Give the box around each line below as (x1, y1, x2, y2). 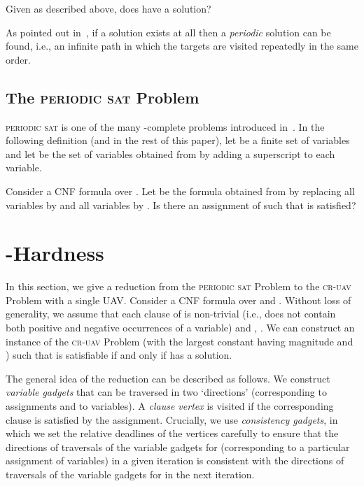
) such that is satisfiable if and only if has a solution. (6, 348, 232, 362)
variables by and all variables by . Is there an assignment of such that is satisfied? (6, 197, 356, 212)
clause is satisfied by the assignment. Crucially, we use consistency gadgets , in (6, 412, 338, 427)
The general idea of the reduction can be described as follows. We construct (6, 371, 330, 385)
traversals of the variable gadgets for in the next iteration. (6, 466, 255, 481)
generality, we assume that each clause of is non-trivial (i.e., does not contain (6, 306, 336, 321)
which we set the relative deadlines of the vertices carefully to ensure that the (6, 426, 339, 441)
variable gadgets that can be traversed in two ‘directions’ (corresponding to (6, 385, 327, 399)
